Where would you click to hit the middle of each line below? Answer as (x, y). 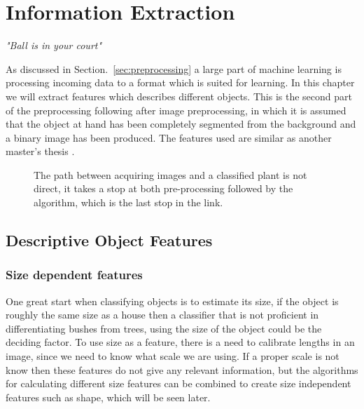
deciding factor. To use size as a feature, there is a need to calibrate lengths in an (180, 342)
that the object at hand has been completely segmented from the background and (181, 124)
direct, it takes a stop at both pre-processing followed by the (163, 188)
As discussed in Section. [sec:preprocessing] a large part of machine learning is (174, 68)
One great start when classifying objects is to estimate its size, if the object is (172, 301)
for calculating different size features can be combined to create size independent (178, 383)
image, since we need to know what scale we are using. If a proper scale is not (173, 356)
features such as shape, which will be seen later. (108, 397)
